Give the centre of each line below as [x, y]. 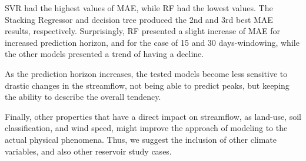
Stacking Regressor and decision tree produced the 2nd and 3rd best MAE [139, 19]
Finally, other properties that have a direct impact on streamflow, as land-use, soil [153, 116]
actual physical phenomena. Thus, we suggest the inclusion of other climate [141, 139]
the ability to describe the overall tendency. [83, 97]
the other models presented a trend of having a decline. [104, 54]
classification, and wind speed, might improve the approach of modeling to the [146, 128]
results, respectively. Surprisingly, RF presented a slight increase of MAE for [143, 31]
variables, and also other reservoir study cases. [88, 151]
